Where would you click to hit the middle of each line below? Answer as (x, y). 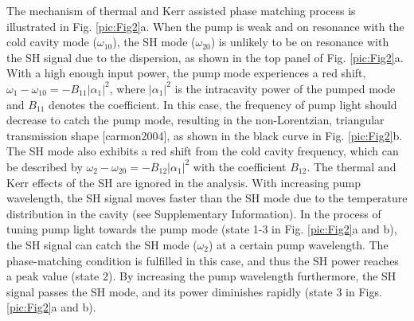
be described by (45, 166)
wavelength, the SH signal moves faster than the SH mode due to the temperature (207, 198)
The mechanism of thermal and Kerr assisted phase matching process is (181, 10)
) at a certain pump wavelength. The (299, 244)
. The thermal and (352, 166)
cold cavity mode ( (52, 42)
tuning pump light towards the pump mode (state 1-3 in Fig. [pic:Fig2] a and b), (202, 229)
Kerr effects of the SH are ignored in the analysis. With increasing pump (184, 182)
